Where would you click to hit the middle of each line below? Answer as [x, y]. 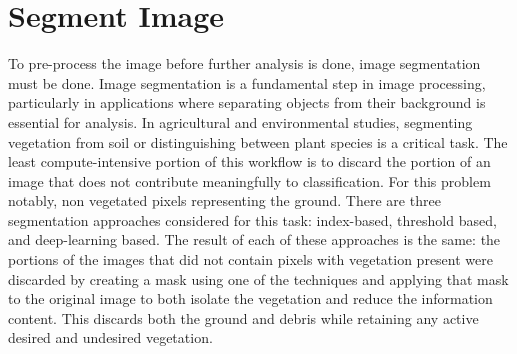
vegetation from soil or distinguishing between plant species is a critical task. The [258, 141]
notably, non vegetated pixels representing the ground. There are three [224, 200]
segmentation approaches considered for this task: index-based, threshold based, [252, 219]
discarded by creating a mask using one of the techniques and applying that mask [258, 278]
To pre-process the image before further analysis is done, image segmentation [244, 63]
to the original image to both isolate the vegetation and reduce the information [250, 298]
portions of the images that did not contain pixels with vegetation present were [250, 259]
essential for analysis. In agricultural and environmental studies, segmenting [240, 121]
